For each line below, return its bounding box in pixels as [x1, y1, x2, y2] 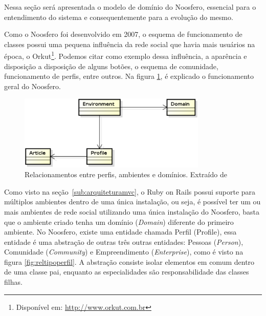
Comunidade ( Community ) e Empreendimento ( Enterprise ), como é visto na [4, 246, 243, 257]
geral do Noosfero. [4, 80, 61, 91]
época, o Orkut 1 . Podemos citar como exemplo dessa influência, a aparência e [4, 49, 247, 61]
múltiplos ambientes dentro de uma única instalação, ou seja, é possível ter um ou [4, 196, 261, 207]
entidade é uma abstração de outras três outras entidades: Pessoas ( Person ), [4, 236, 243, 247]
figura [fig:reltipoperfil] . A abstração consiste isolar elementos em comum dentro [4, 256, 255, 267]
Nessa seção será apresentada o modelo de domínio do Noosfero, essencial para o [4, 2, 256, 12]
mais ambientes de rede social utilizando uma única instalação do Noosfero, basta [4, 206, 260, 217]
